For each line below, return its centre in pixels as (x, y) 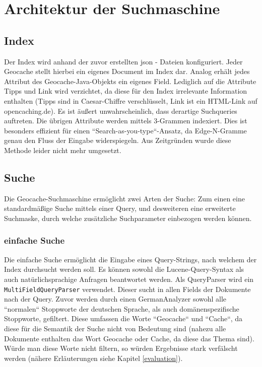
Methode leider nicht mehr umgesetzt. (63, 150)
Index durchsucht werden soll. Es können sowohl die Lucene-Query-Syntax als (124, 269)
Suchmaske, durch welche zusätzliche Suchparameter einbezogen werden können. (128, 218)
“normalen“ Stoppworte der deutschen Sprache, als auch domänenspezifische (122, 308)
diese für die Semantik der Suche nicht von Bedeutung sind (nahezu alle (115, 328)
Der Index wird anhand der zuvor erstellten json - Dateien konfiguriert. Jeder (123, 61)
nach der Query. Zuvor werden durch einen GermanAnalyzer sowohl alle (115, 299)
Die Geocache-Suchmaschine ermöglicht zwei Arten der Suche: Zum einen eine (124, 198)
